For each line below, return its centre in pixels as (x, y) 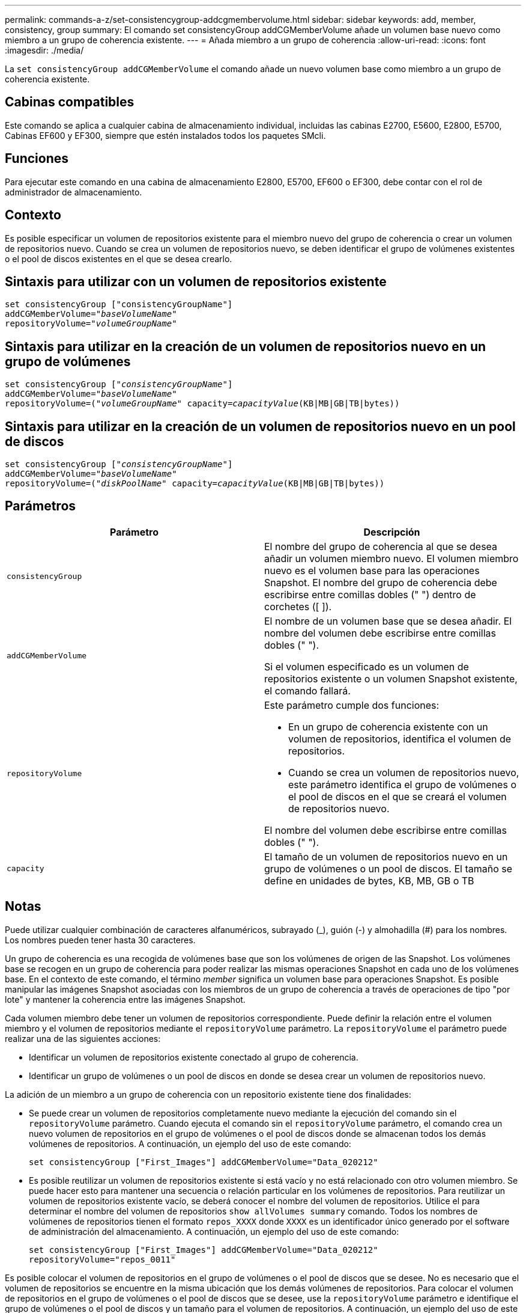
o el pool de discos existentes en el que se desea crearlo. (119, 259)
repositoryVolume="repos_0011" (102, 1259)
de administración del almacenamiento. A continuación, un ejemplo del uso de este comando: (214, 1231)
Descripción (392, 532)
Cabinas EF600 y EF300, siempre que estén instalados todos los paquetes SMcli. (165, 135)
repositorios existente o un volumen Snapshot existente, (391, 678)
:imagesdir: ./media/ (44, 50)
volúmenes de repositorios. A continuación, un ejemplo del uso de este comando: (190, 1143)
